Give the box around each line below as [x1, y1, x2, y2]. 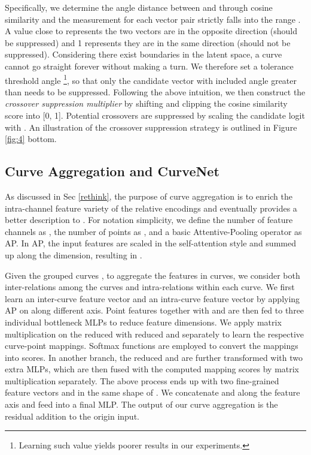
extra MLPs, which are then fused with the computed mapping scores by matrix [5, 363, 300, 375]
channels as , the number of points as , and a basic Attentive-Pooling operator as [5, 225, 302, 237]
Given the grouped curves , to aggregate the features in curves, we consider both [5, 269, 300, 281]
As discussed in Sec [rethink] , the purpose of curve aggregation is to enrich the [5, 189, 292, 202]
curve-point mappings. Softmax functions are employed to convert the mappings [5, 339, 298, 352]
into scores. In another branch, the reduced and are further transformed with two [5, 351, 303, 363]
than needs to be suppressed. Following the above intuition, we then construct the [5, 85, 306, 98]
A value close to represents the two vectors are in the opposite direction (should [5, 25, 298, 37]
